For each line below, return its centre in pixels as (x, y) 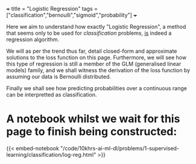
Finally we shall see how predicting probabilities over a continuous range (96, 88)
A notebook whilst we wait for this (93, 119)
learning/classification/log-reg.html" (51, 154)
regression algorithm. (33, 39)
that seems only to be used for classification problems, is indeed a (89, 33)
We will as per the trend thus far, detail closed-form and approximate (92, 51)
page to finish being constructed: (92, 132)
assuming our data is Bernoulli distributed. (59, 77)
